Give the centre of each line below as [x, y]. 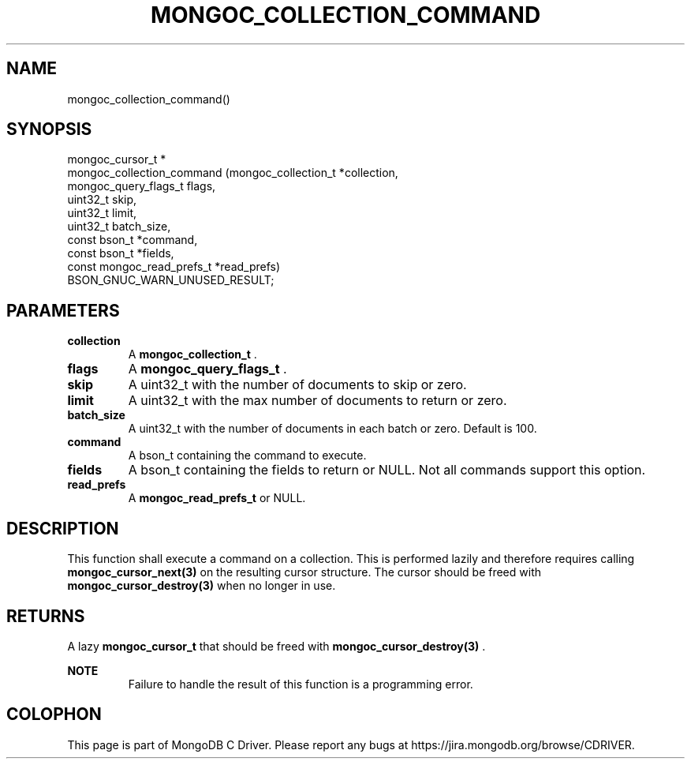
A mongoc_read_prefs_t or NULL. [217, 498]
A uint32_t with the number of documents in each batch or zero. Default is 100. [332, 429]
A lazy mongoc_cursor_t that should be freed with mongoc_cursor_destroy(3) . [276, 646]
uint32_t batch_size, [119, 227]
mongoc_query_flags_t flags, [142, 186]
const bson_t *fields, [121, 253]
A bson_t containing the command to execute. [247, 456]
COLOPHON [54, 714]
